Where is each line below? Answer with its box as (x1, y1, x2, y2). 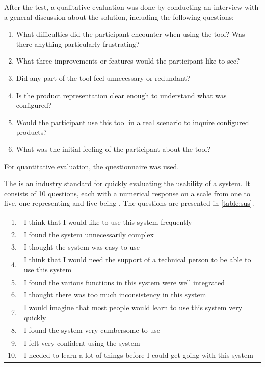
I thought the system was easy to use (23, 241, 140, 252)
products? (16, 127, 47, 137)
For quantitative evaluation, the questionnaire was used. (4, 161, 179, 171)
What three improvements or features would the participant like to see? (16, 55, 240, 66)
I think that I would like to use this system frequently (23, 216, 192, 227)
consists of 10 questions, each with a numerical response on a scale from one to (4, 188, 250, 198)
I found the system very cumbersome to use (23, 324, 161, 335)
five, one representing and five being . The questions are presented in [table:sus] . (4, 198, 254, 208)
